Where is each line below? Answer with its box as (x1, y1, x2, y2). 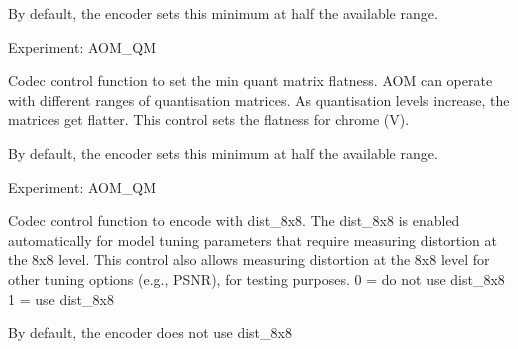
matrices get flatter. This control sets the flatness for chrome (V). (8, 109, 410, 130)
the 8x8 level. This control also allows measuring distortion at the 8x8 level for (8, 249, 490, 270)
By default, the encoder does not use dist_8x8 (8, 322, 292, 343)
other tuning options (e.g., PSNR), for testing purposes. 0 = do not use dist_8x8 (8, 268, 505, 289)
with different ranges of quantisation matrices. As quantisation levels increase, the (8, 89, 510, 110)
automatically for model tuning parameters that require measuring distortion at (8, 229, 497, 250)
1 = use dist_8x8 (8, 288, 114, 309)
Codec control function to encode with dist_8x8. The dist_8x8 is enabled (8, 210, 460, 231)
